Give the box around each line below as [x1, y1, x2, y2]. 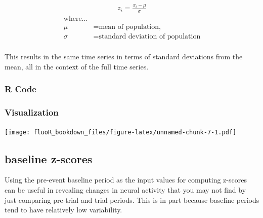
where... [63, 15, 88, 23]
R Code [5, 83, 36, 95]
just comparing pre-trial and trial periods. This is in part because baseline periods [5, 194, 259, 205]
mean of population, [99, 23, 161, 31]
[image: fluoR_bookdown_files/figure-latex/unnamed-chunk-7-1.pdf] [5, 128, 237, 136]
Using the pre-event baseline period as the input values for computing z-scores [5, 174, 247, 185]
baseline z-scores [5, 151, 93, 166]
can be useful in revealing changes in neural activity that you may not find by [5, 185, 246, 195]
